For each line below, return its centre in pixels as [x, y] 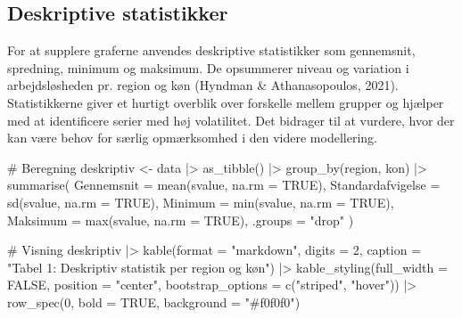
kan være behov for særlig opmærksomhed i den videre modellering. [192, 138]
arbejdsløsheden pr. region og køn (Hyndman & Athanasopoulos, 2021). [203, 85]
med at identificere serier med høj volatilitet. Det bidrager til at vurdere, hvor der [231, 120]
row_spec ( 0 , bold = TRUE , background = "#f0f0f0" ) [154, 302]
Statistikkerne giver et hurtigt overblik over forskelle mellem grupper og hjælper [226, 102]
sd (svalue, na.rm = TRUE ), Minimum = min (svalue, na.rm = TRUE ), [201, 202]
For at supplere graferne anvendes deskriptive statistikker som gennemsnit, [211, 50]
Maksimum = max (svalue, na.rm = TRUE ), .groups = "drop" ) [181, 220]
